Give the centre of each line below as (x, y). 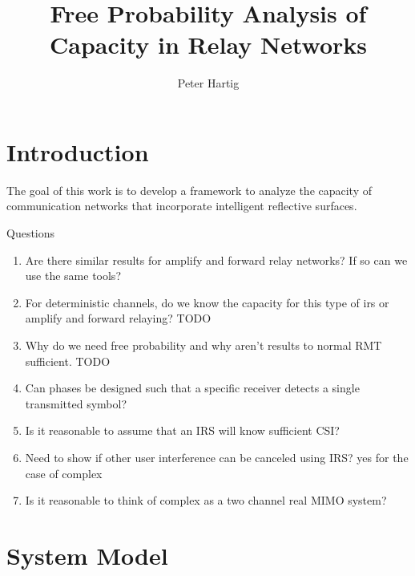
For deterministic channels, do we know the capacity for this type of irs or (207, 302)
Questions (31, 233)
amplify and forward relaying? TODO (118, 318)
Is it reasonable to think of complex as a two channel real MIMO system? (206, 500)
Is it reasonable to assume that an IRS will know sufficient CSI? (182, 430)
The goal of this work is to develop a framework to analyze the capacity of (189, 190)
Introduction (78, 151)
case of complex (64, 473)
